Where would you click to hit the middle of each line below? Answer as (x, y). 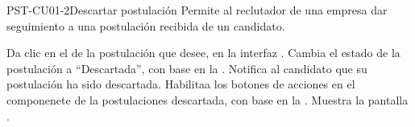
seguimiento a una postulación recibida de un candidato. (146, 25)
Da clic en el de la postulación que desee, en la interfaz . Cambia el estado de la (203, 53)
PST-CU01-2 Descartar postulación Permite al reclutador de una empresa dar (197, 10)
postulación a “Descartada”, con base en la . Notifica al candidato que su (187, 68)
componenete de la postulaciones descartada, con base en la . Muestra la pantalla (207, 99)
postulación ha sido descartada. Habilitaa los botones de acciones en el (181, 84)
